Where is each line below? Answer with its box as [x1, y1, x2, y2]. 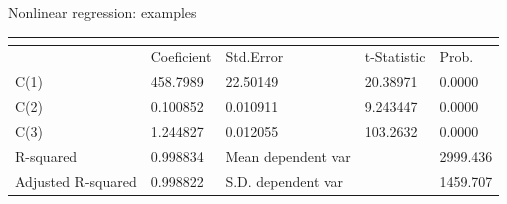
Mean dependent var [225, 145, 351, 166]
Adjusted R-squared [15, 170, 137, 191]
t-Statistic [364, 46, 426, 67]
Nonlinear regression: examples [8, 2, 197, 22]
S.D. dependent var [225, 170, 344, 191]
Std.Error [225, 46, 284, 67]
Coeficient [150, 46, 212, 67]
